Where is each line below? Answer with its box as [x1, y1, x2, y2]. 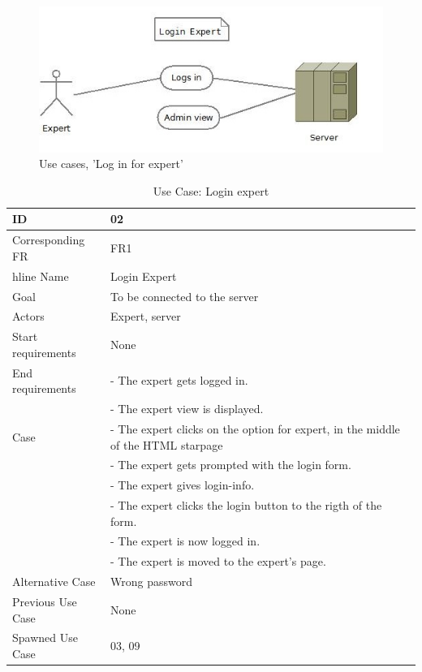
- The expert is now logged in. [110, 532, 261, 549]
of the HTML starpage [110, 436, 223, 453]
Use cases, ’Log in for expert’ [39, 155, 183, 172]
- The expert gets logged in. [110, 372, 248, 389]
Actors [12, 308, 45, 325]
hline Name [12, 267, 69, 284]
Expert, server [110, 308, 181, 325]
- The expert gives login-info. [110, 476, 255, 493]
